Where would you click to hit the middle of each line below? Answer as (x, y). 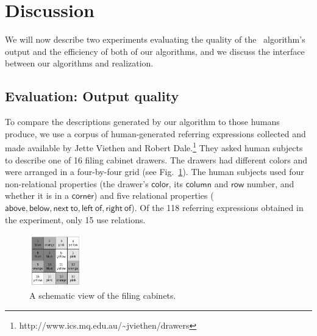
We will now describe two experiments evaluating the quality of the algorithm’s (155, 39)
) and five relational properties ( (154, 195)
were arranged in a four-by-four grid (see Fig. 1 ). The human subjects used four (155, 172)
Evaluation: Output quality (92, 96)
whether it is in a (37, 195)
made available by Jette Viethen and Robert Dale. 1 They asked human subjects (154, 147)
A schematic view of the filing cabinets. (103, 295)
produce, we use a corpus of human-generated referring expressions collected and (155, 133)
